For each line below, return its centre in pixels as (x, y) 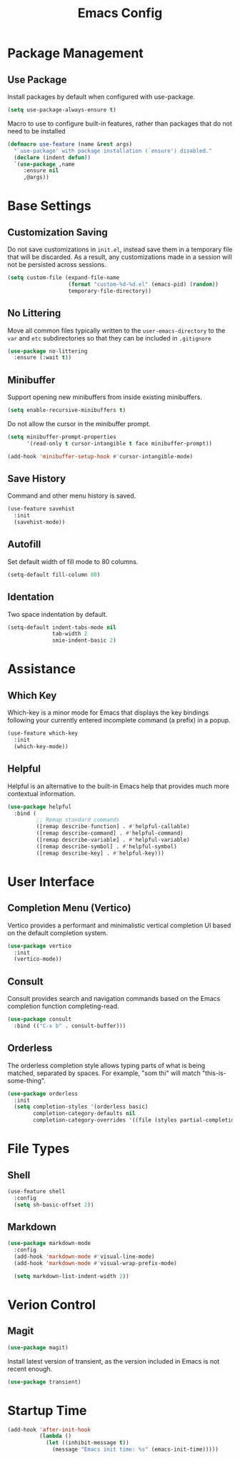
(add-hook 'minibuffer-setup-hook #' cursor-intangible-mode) (100, 456)
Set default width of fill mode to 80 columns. (73, 561)
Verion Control (52, 1305)
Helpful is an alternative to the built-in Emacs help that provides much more (119, 786)
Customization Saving (58, 232)
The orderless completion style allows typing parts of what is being (106, 1065)
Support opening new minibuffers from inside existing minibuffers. (105, 397)
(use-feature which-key (43, 733)
